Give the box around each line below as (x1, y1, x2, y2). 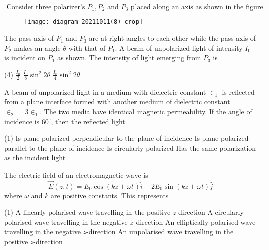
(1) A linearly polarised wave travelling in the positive (4, 207, 171, 217)
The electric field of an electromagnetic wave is (4, 169, 148, 180)
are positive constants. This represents (51, 190, 169, 200)
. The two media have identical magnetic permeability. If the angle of (40, 106, 252, 116)
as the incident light (4, 152, 66, 163)
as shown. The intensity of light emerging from (57, 52, 201, 63)
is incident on (4, 52, 46, 63)
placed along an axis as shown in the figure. (130, 4, 265, 11)
